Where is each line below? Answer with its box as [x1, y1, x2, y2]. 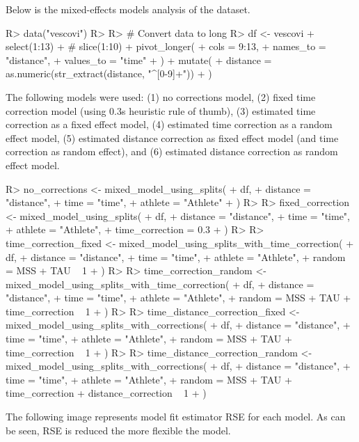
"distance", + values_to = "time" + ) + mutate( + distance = [6, 52, 272, 67]
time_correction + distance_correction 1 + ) [6, 386, 207, 400]
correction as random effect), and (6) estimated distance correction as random [6, 144, 338, 159]
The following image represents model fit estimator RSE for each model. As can [6, 409, 346, 424]
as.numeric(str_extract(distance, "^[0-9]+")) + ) [6, 66, 212, 81]
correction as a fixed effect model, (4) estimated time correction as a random [6, 117, 333, 132]
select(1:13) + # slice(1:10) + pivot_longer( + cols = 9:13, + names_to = [6, 39, 326, 54]
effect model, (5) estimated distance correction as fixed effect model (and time [6, 130, 339, 145]
